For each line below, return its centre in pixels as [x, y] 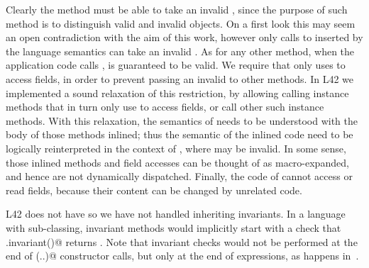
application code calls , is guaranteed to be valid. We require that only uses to [176, 65]
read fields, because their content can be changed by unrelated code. [154, 190]
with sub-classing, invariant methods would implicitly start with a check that [174, 227]
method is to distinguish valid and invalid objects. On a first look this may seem [181, 23]
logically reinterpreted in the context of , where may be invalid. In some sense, [176, 148]
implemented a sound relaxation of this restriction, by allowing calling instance [177, 93]
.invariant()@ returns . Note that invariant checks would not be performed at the [182, 241]
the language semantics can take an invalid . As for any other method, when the [180, 51]
